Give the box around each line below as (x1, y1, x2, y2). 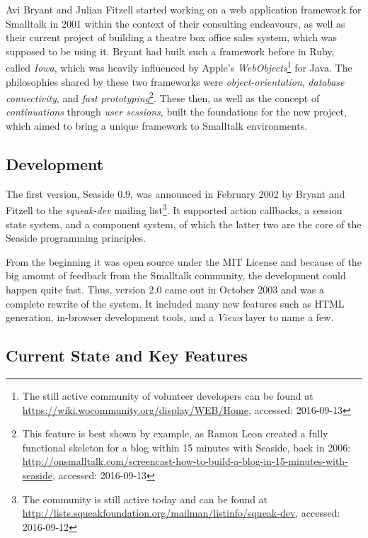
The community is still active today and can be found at (22, 491, 268, 506)
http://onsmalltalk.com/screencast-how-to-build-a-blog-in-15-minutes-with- (22, 454, 348, 469)
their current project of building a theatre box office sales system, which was (6, 30, 337, 45)
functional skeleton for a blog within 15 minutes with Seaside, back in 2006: (22, 439, 351, 454)
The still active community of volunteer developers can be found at (22, 388, 314, 403)
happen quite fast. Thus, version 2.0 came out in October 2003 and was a (6, 282, 324, 297)
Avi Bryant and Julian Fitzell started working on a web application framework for (6, 2, 362, 16)
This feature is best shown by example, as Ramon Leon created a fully (22, 426, 328, 441)
